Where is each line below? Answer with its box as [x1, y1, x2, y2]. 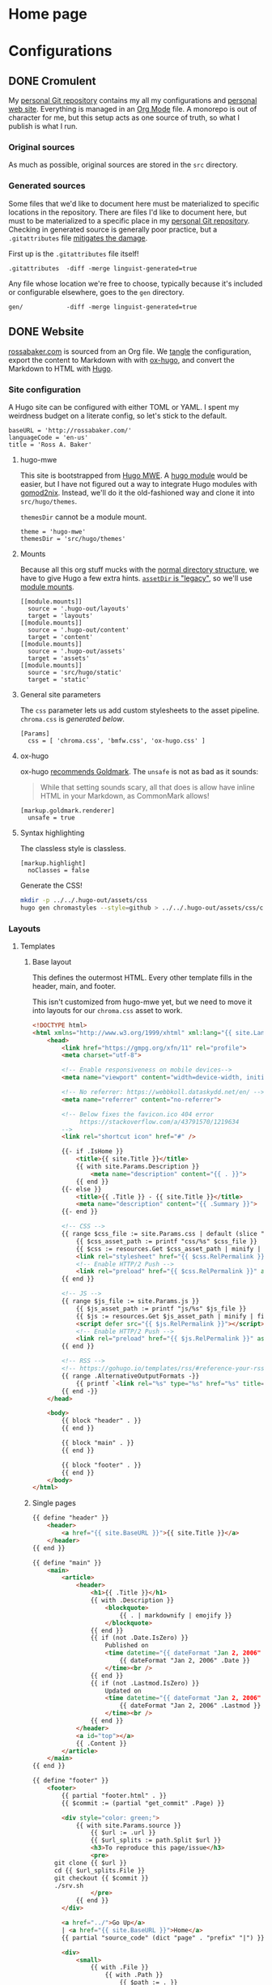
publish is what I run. [8, 121, 79, 131]
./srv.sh [53, 1881, 83, 1889]
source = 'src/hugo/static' [28, 668, 123, 676]
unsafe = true [28, 813, 75, 822]
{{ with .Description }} [90, 1596, 174, 1604]
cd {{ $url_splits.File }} [53, 1866, 146, 1875]
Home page [8, 5, 87, 23]
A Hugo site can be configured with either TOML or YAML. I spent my [8, 402, 240, 411]
